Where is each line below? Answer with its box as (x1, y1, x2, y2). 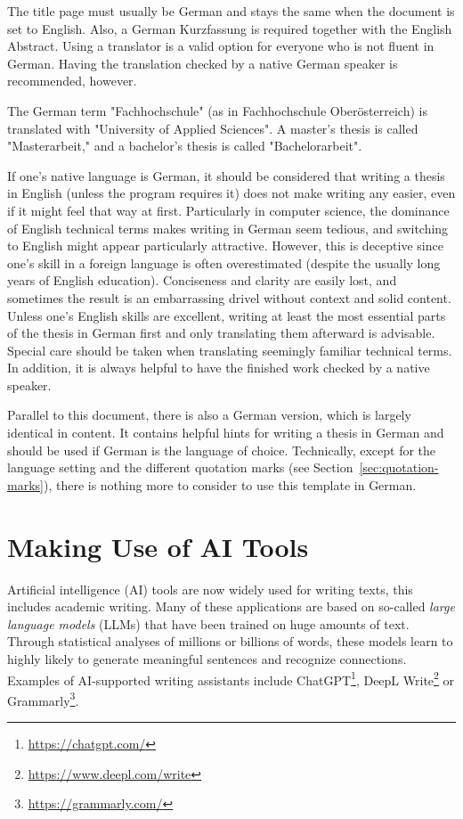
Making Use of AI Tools (7, 528, 309, 564)
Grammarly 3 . (7, 688, 79, 709)
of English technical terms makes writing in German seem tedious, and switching (7, 218, 449, 237)
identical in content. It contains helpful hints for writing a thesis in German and (7, 423, 444, 442)
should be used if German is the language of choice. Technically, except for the (7, 440, 436, 459)
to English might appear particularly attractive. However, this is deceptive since (7, 236, 443, 255)
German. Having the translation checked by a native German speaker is (7, 53, 398, 72)
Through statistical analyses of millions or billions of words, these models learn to (7, 632, 453, 651)
